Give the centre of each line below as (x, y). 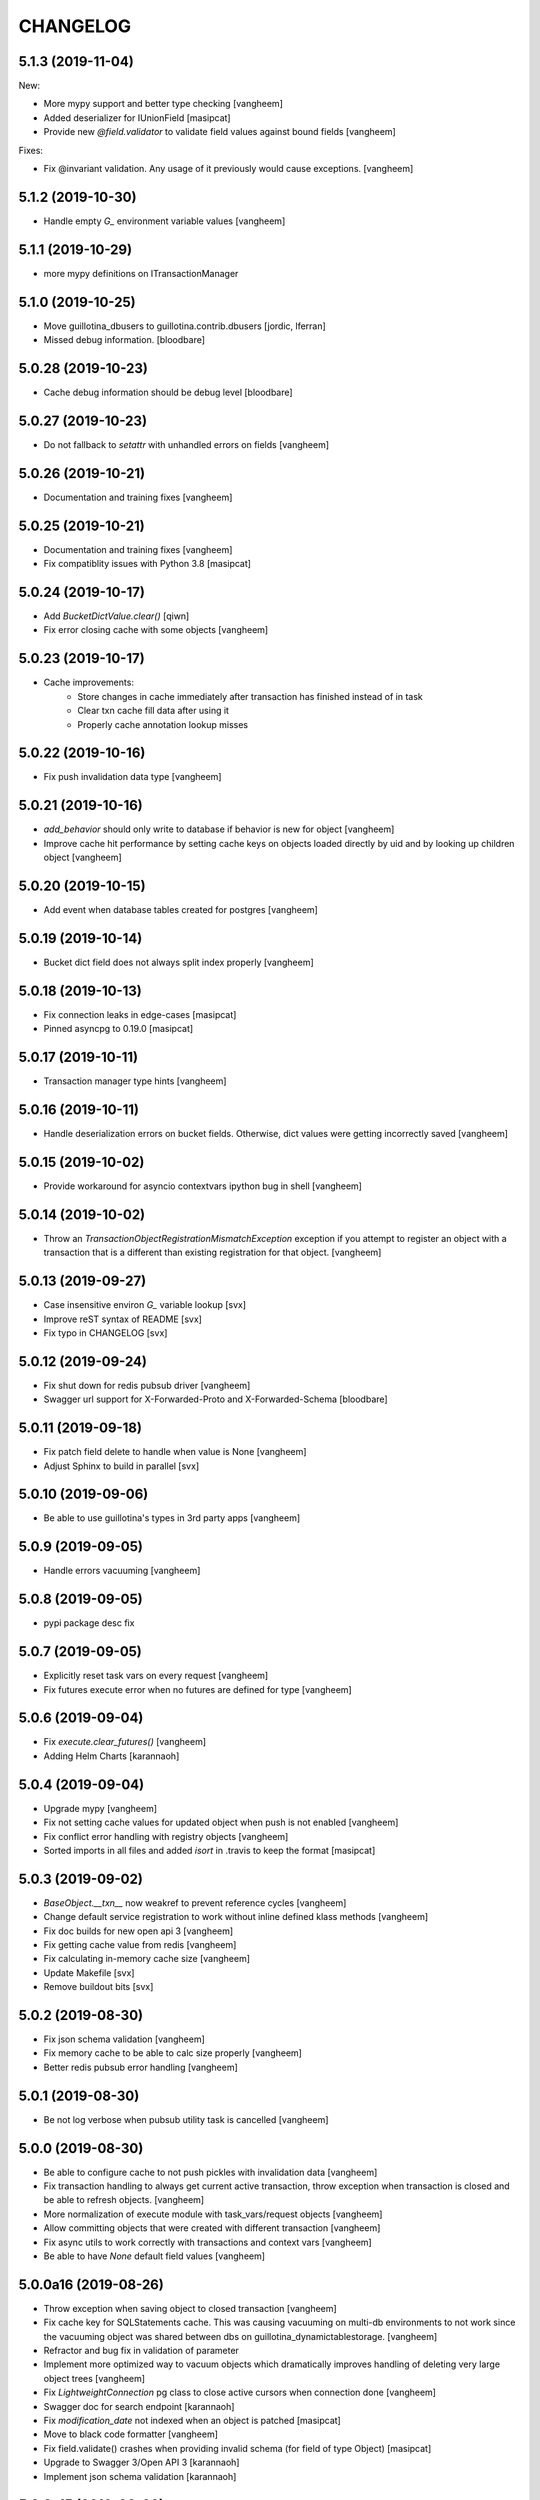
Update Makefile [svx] (89, 1972)
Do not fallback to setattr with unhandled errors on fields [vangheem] (186, 444)
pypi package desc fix (89, 1623)
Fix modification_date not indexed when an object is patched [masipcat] (192, 2421)
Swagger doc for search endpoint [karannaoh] (139, 2406)
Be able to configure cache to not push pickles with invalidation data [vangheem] (210, 2172)
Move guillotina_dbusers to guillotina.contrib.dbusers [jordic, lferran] (185, 326)
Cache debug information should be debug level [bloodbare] (168, 392)
